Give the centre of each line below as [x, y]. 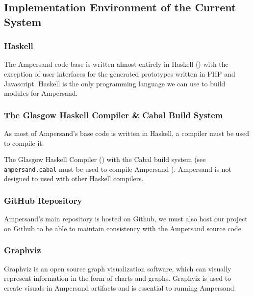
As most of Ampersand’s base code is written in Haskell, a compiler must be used [127, 133]
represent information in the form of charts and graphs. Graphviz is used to [118, 278]
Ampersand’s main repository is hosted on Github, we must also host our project [126, 219]
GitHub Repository [43, 200]
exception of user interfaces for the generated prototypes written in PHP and [120, 73]
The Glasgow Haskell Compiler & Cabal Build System [114, 115]
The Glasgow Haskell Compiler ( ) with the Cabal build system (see [105, 159]
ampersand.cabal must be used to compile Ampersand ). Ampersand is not [118, 169]
